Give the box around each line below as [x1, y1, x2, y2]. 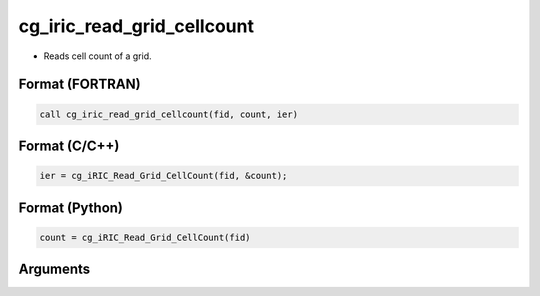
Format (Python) [18, 199, 124, 216]
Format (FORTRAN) [18, 76, 141, 93]
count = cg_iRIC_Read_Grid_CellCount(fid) [39, 231, 251, 243]
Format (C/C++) [18, 137, 120, 154]
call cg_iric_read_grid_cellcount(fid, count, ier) [39, 108, 299, 120]
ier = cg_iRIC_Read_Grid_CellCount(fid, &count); [39, 170, 288, 182]
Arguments [18, 261, 91, 278]
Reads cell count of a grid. [43, 50, 152, 62]
